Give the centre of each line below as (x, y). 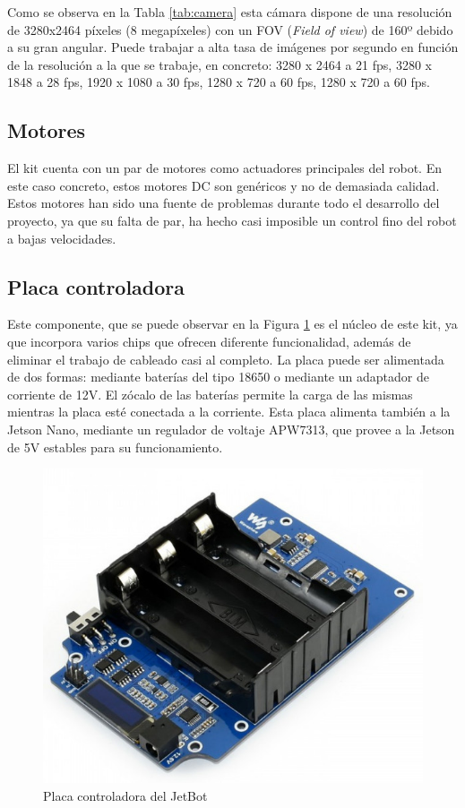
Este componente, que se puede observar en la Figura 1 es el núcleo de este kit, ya (232, 324)
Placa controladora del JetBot (125, 796)
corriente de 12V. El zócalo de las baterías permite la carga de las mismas (210, 394)
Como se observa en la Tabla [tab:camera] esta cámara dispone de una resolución (230, 12)
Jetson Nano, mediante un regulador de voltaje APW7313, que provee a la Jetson (231, 429)
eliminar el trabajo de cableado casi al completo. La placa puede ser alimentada (226, 359)
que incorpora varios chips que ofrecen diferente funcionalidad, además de (209, 341)
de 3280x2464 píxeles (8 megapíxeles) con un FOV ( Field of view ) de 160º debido (230, 29)
